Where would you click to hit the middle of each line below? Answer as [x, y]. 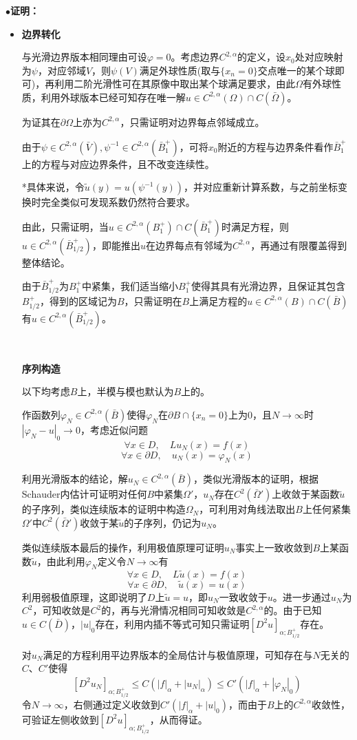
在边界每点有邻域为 [189, 245]
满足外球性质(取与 [180, 70]
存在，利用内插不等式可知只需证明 [172, 623]
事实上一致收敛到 [274, 547]
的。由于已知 [293, 610]
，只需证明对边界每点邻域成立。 [192, 121]
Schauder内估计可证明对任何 [84, 494]
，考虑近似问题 [114, 429]
